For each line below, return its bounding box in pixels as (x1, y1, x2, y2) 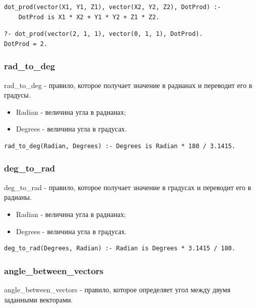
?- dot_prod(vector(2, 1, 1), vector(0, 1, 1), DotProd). (4, 30, 203, 38)
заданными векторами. (4, 294, 73, 304)
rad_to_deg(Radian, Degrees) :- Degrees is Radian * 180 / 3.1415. (4, 142, 236, 150)
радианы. (4, 192, 32, 202)
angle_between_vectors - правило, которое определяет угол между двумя (4, 284, 231, 294)
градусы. (4, 90, 31, 100)
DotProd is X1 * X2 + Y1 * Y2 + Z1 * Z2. (18, 13, 160, 21)
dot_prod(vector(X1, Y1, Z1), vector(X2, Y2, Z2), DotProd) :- (4, 4, 221, 11)
